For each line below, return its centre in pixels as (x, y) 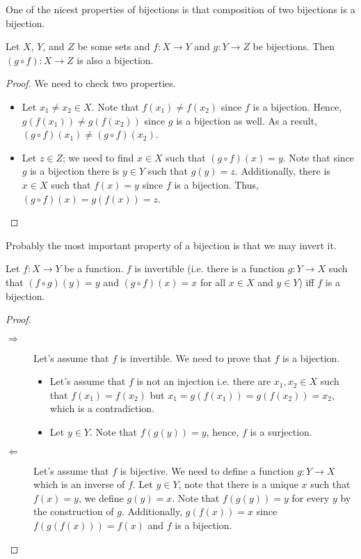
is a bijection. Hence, (297, 106)
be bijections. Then (294, 46)
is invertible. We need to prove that (195, 357)
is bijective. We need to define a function (207, 470)
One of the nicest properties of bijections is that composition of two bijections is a (180, 9)
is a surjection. (281, 432)
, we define (101, 497)
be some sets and (114, 46)
